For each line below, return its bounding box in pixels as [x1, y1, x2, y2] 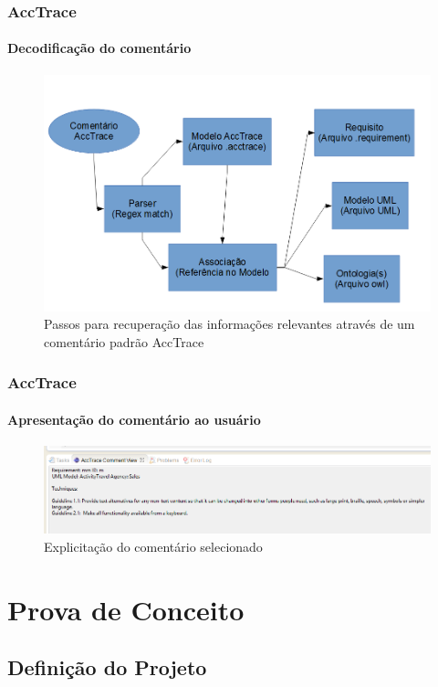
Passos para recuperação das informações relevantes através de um [44, 314, 415, 333]
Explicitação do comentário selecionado [44, 537, 263, 556]
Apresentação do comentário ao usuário [7, 409, 261, 428]
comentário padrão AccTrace [44, 332, 204, 351]
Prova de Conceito [7, 590, 245, 628]
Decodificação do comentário [7, 38, 192, 58]
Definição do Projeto [7, 653, 207, 682]
